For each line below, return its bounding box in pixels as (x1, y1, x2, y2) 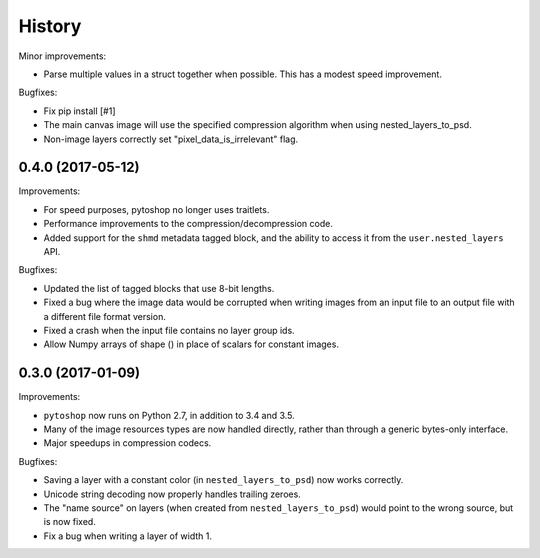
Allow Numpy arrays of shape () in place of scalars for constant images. (43, 338, 340, 350)
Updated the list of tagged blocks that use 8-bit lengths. (43, 282, 275, 294)
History (18, 15, 82, 37)
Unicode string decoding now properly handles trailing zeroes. (43, 488, 302, 500)
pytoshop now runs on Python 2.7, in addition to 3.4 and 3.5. (43, 409, 295, 421)
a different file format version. (43, 310, 167, 322)
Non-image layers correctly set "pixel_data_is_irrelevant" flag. (43, 133, 299, 145)
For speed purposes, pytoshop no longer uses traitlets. (43, 203, 270, 215)
